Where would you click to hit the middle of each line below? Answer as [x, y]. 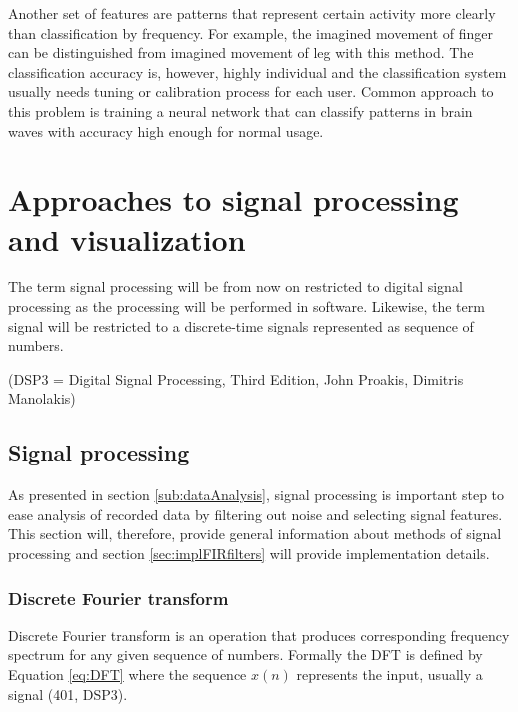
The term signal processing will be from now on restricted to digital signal [235, 286]
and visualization [127, 238]
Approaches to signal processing [233, 199]
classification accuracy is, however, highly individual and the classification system [257, 71]
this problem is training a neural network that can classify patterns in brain [240, 110]
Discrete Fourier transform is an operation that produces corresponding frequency [259, 634]
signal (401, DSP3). [68, 693]
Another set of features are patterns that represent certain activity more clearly [252, 13]
